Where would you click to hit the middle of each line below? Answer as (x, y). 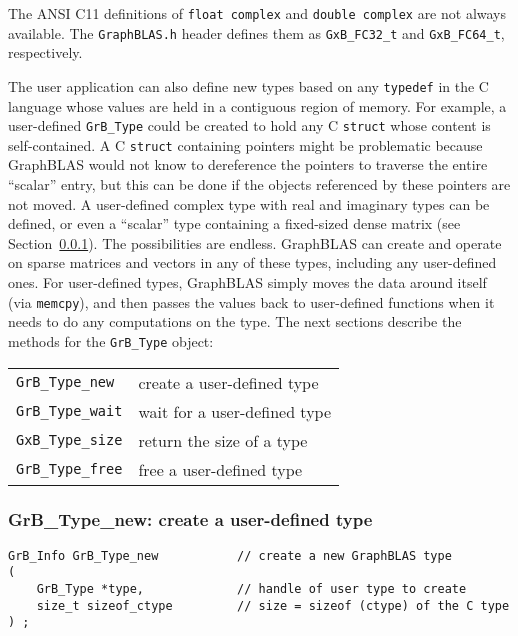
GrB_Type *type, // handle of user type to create (251, 589)
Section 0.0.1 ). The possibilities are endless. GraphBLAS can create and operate (255, 242)
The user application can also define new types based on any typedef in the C (248, 85)
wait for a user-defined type (235, 411)
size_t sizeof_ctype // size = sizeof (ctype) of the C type (273, 605)
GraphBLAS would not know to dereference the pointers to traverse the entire (248, 164)
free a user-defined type (220, 469)
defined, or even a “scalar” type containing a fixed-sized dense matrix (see (234, 223)
